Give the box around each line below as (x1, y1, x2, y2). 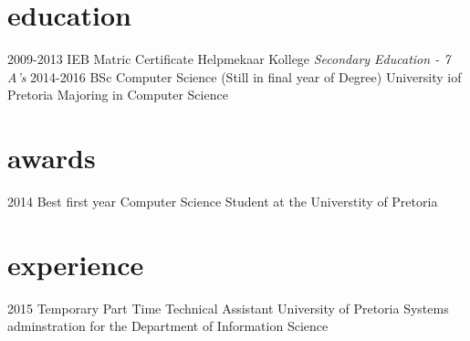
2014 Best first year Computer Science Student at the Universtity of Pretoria (7, 192, 438, 211)
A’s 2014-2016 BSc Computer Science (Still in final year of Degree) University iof (7, 67, 462, 86)
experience (7, 245, 144, 282)
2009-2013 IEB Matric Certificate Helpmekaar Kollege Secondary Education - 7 (7, 49, 451, 69)
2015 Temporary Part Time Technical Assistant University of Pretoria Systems (7, 298, 449, 317)
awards (7, 139, 96, 176)
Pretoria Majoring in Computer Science (7, 85, 228, 104)
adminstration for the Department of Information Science (7, 316, 329, 336)
